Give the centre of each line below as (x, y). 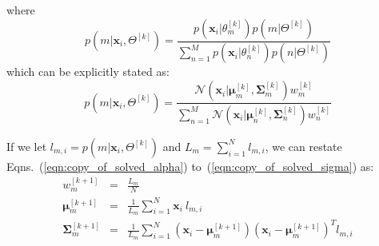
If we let (27, 146)
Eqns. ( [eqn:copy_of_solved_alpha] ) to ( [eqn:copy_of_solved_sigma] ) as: (190, 166)
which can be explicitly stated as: (88, 71)
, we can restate (303, 146)
